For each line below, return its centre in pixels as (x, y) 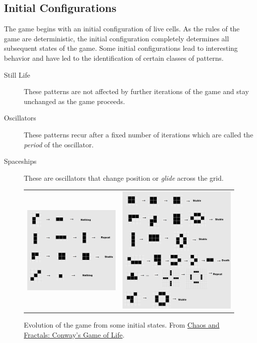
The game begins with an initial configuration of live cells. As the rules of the (122, 29)
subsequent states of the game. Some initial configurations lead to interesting (121, 48)
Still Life (17, 74)
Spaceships (20, 161)
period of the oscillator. (59, 144)
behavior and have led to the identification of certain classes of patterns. (114, 57)
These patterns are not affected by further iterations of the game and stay (136, 91)
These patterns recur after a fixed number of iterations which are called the (139, 134)
